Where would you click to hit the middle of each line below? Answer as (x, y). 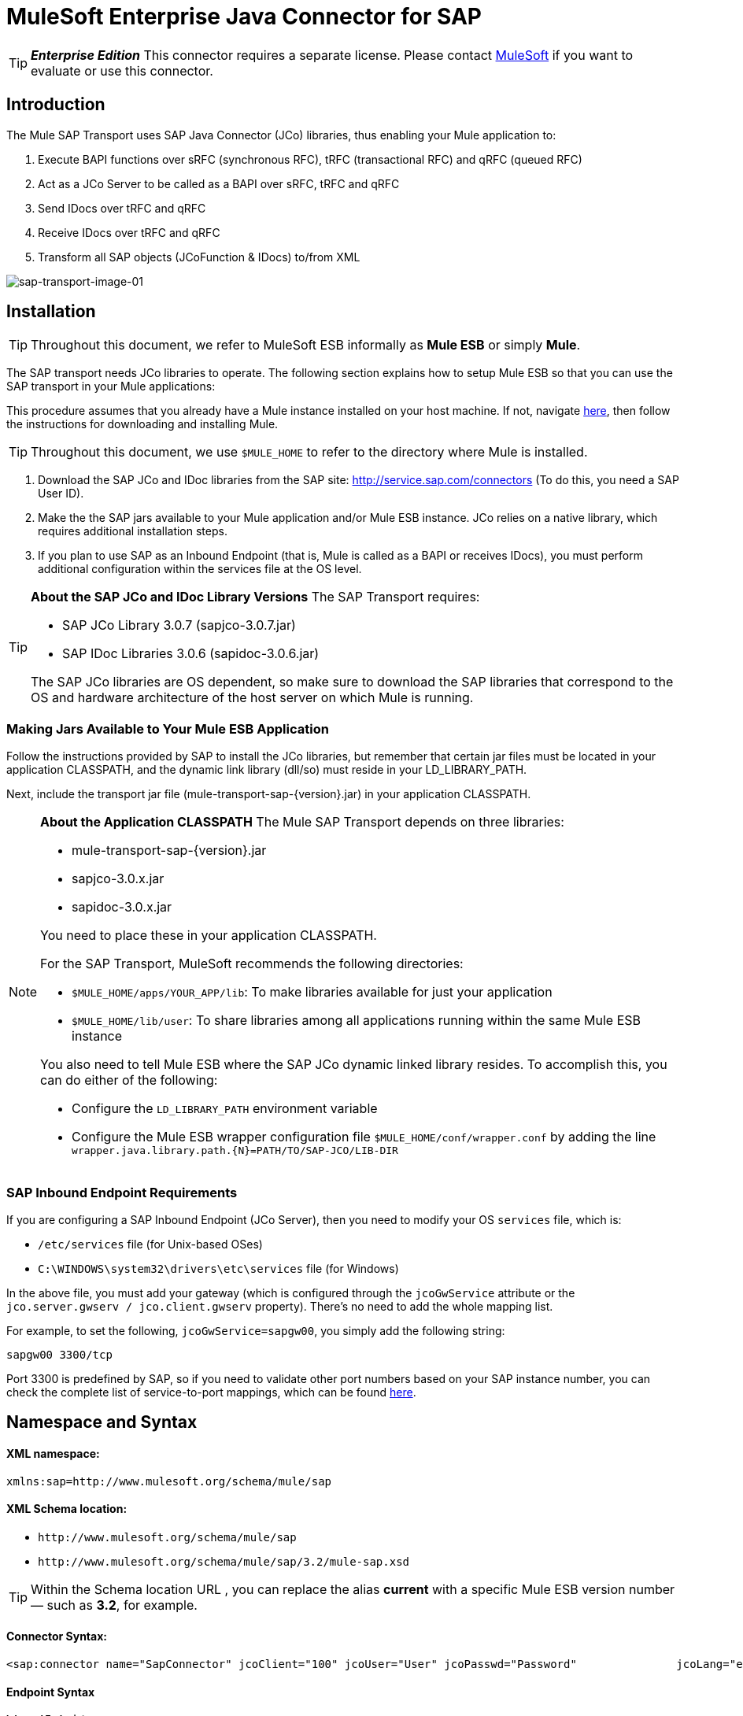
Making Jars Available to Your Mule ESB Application (168, 729)
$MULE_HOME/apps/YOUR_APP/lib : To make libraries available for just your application (312, 992)
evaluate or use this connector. (122, 70)
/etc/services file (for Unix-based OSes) (150, 1244)
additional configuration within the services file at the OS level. (200, 569)
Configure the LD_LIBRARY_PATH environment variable (225, 1109)
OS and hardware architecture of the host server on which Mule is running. (252, 698)
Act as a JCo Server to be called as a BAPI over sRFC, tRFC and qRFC (219, 183)
